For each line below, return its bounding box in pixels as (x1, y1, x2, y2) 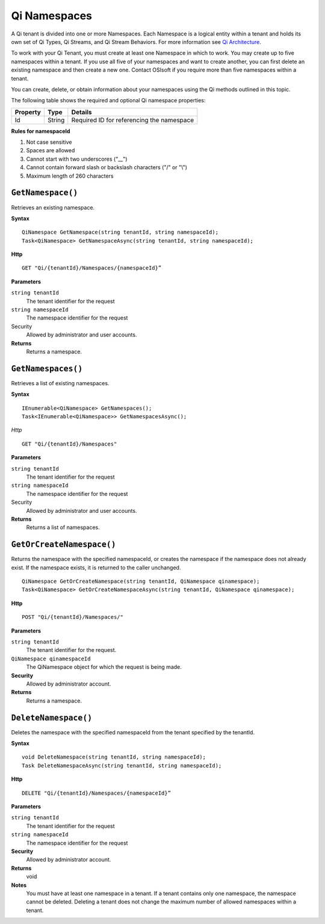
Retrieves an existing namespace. (11, 203, 95, 211)
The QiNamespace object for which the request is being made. (26, 663, 182, 671)
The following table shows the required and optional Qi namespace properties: (11, 97, 206, 104)
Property (14, 108, 42, 116)
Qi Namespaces (11, 9, 93, 22)
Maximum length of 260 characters (26, 172, 114, 179)
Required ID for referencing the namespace (71, 116, 194, 124)
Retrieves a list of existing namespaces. (11, 379, 110, 386)
